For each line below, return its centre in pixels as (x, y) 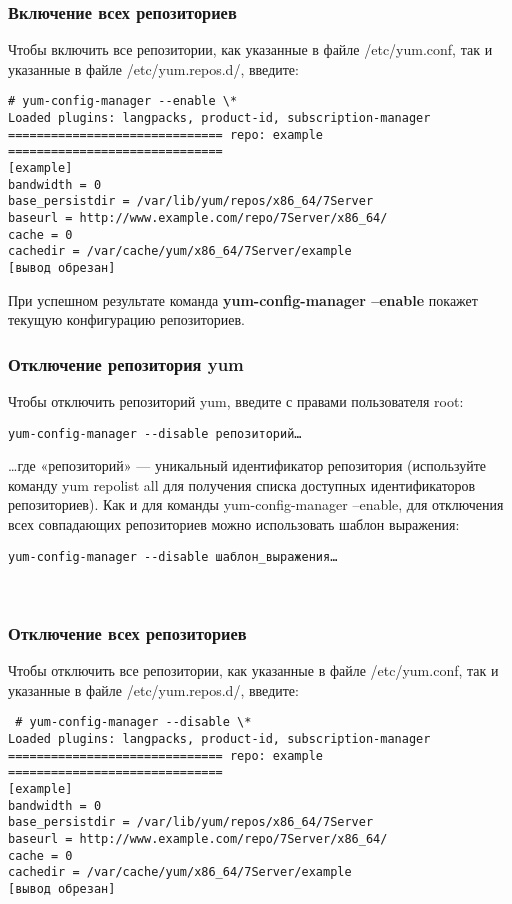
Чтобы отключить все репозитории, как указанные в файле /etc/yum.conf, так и (253, 670)
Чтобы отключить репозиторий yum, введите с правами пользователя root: (236, 401)
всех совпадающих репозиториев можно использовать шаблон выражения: (234, 524)
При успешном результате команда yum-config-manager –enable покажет (243, 299)
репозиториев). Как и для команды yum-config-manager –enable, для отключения (256, 504)
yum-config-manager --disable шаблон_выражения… (173, 556)
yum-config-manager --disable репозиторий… (155, 433)
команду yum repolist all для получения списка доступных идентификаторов (242, 484)
